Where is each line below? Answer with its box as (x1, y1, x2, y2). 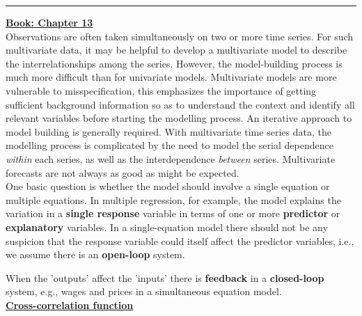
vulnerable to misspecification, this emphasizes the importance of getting (6, 83, 317, 97)
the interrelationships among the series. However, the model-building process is (6, 56, 343, 70)
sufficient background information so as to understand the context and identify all (6, 97, 355, 111)
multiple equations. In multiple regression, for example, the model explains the (6, 192, 341, 207)
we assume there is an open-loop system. (6, 247, 185, 262)
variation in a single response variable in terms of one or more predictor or (6, 206, 340, 221)
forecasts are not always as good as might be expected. (6, 165, 239, 180)
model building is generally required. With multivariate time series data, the (6, 124, 331, 139)
